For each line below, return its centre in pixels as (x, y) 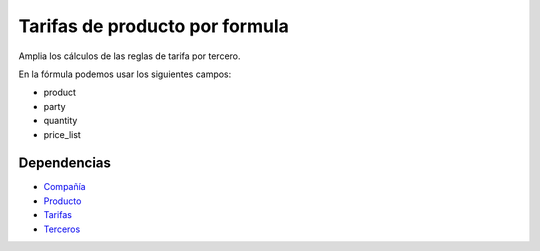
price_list (62, 134)
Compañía (64, 187)
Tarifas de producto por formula (154, 26)
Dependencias (65, 163)
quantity (60, 121)
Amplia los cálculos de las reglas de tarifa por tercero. (129, 56)
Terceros (62, 229)
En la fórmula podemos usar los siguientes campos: (125, 74)
